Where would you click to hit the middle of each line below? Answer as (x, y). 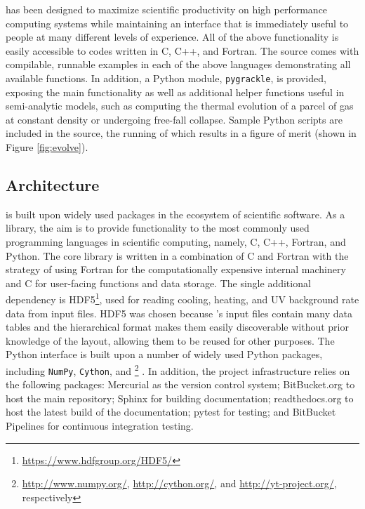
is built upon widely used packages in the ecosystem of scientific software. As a (175, 214)
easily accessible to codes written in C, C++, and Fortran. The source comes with (182, 50)
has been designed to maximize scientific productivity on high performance (167, 9)
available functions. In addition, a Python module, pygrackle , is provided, (166, 78)
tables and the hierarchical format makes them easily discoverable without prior (177, 327)
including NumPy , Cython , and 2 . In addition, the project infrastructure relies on (178, 369)
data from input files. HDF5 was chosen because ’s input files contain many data (179, 313)
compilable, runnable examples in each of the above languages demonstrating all (178, 64)
